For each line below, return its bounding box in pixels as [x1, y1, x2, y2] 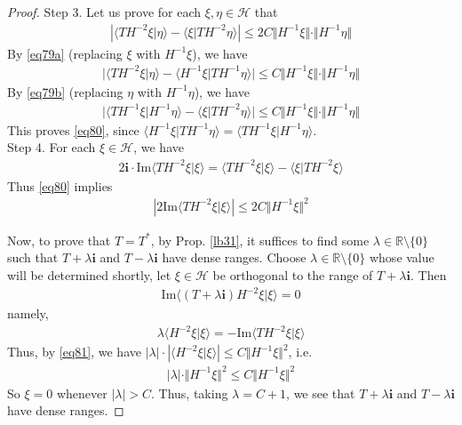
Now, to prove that [7, 230, 111, 249]
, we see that [286, 383, 355, 402]
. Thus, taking [151, 383, 228, 402]
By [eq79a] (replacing [7, 44, 123, 62]
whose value [369, 248, 434, 267]
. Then [410, 265, 447, 284]
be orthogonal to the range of [212, 265, 373, 284]
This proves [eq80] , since [7, 120, 139, 139]
